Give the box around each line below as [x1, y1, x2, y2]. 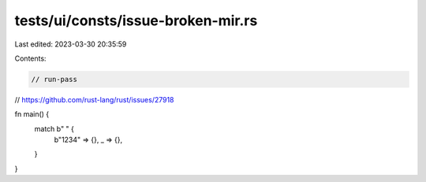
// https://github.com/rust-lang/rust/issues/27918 [14, 95, 174, 104]
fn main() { [14, 110, 50, 119]
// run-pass [31, 75, 78, 84]
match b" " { [34, 124, 75, 133]
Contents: [14, 54, 47, 63]
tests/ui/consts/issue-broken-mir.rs [14, 12, 258, 29]
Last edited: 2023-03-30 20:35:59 [14, 39, 127, 49]
